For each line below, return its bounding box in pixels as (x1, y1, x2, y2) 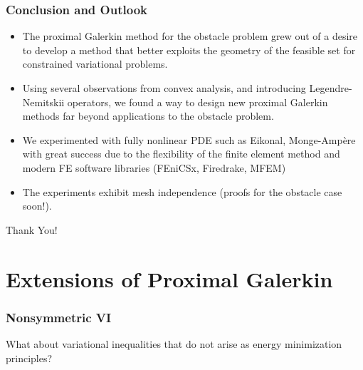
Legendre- (309, 81, 352, 95)
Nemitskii (22, 94, 65, 109)
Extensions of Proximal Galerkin (6, 264, 333, 293)
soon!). (22, 198, 52, 213)
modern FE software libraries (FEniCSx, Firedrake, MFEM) (22, 160, 286, 175)
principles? (6, 350, 53, 365)
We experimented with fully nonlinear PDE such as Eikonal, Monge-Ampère (22, 132, 356, 147)
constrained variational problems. (22, 56, 168, 71)
